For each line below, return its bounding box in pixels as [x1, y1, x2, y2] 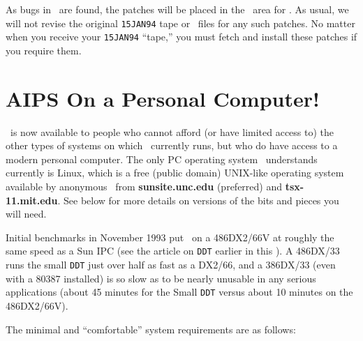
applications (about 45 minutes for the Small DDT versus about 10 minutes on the [6, 285, 353, 299]
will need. [6, 206, 47, 221]
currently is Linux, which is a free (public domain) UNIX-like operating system [6, 165, 344, 180]
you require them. [6, 43, 82, 57]
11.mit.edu [6, 192, 58, 207]
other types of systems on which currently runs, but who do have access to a [6, 138, 338, 153]
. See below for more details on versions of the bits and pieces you [57, 192, 339, 207]
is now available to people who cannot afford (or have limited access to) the [10, 124, 334, 139]
